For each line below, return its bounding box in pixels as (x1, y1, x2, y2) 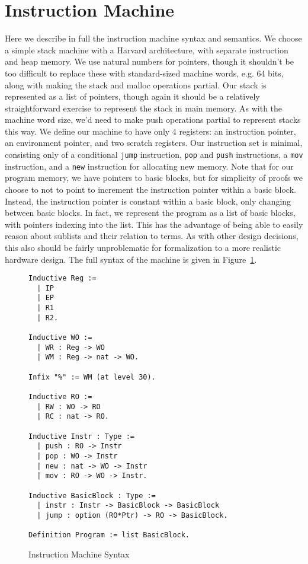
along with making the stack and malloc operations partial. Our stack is (5, 78, 267, 91)
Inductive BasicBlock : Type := (28, 491, 156, 500)
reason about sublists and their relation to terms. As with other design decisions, (5, 230, 299, 242)
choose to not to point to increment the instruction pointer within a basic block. (5, 183, 296, 195)
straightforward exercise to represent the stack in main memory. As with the (5, 101, 283, 114)
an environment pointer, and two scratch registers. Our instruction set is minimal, (5, 136, 303, 149)
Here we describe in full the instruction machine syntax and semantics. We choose (5, 32, 302, 44)
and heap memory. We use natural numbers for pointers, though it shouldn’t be (5, 55, 294, 68)
